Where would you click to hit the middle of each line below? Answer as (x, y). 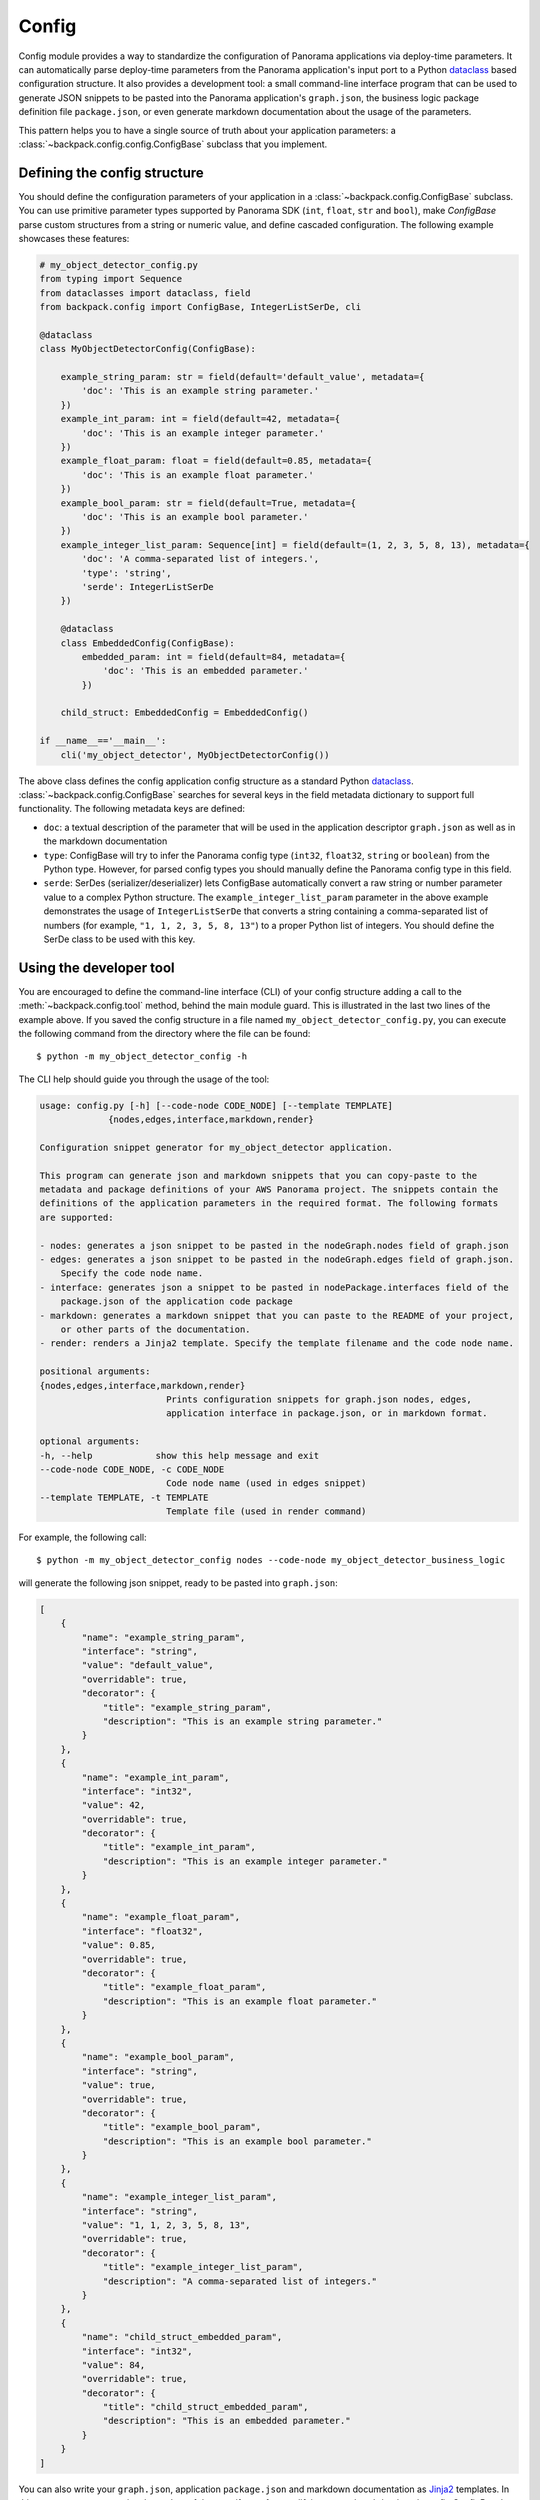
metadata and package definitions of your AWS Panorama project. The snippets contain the (269, 1189)
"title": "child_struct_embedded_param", (205, 2407)
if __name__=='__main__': (103, 741)
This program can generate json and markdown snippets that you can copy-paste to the (258, 1175)
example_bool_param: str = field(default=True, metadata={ (208, 503)
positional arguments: (95, 1371)
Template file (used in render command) (266, 1511)
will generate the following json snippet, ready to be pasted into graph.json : (178, 1582)
